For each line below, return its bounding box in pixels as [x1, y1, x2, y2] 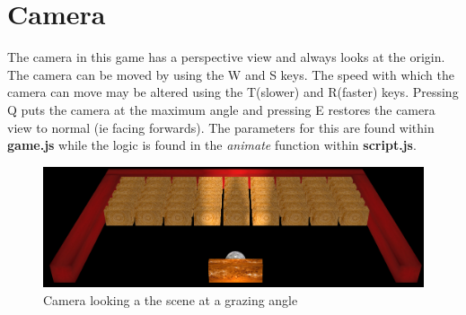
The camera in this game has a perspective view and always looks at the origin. [7, 48, 445, 66]
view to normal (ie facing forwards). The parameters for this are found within [7, 118, 435, 136]
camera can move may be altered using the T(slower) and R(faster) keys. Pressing [7, 83, 459, 101]
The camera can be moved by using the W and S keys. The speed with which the [7, 65, 454, 83]
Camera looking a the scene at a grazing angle [43, 290, 298, 309]
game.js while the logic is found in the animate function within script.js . [7, 136, 417, 154]
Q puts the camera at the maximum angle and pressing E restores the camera [7, 100, 435, 118]
